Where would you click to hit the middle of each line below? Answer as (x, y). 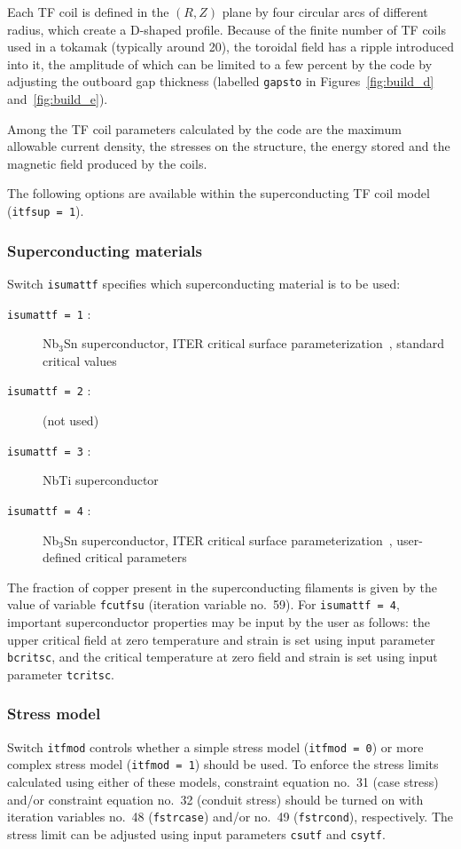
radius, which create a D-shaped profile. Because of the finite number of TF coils (227, 29)
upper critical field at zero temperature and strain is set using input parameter (221, 639)
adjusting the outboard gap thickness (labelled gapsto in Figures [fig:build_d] (221, 81)
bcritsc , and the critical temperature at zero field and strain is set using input (223, 657)
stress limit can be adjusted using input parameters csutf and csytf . (196, 833)
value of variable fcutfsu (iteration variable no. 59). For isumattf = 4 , (203, 604)
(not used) (71, 421)
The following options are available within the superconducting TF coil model (219, 193)
